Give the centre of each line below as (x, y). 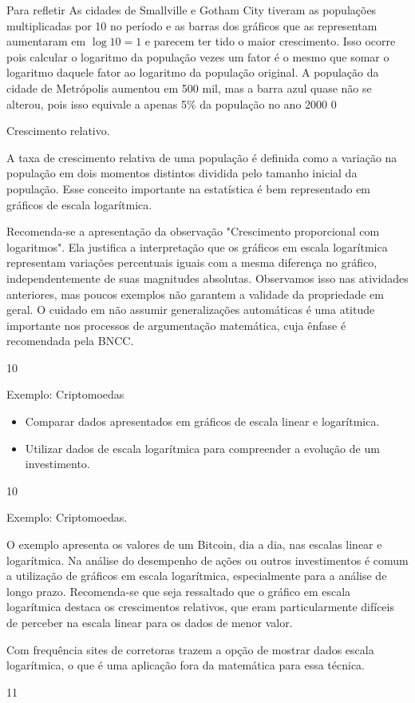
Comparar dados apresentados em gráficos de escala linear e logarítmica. (202, 421)
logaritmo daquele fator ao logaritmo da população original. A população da (193, 72)
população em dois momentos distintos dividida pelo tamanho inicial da (182, 173)
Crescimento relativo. (58, 131)
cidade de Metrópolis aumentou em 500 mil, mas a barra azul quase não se (189, 87)
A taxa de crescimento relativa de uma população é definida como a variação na (202, 157)
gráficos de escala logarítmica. (79, 204)
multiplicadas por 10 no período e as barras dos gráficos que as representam (192, 25)
